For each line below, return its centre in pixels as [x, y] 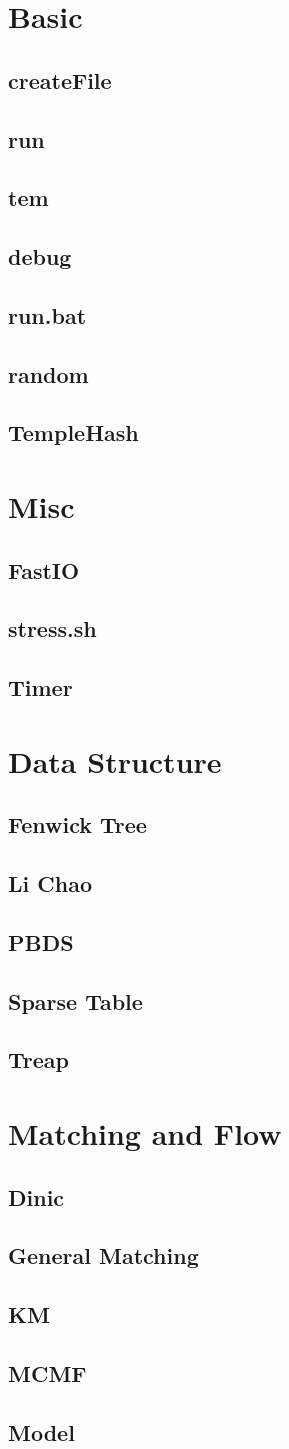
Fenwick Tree [77, 824]
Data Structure [115, 760]
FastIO [44, 569]
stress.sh [52, 628]
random [48, 373]
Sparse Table [75, 1000]
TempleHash [73, 432]
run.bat [47, 314]
